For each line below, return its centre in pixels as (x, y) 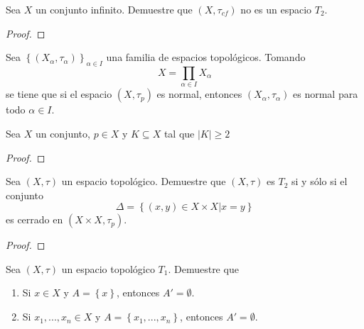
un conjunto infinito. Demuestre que (114, 9)
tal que (179, 133)
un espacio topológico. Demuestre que (144, 181)
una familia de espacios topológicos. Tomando (206, 57)
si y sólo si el (320, 181)
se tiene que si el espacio (59, 94)
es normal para (326, 94)
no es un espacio (276, 9)
